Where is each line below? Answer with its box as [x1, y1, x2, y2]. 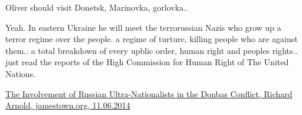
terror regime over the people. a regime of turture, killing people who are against [5, 33, 298, 45]
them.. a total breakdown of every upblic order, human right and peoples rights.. [5, 44, 298, 56]
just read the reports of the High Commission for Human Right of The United [5, 56, 289, 68]
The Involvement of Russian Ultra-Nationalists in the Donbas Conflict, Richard [5, 87, 293, 100]
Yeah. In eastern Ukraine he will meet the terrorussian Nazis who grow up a [5, 21, 281, 33]
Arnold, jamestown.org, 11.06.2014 [5, 99, 131, 111]
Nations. [5, 67, 36, 79]
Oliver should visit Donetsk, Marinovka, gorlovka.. [5, 1, 189, 13]
